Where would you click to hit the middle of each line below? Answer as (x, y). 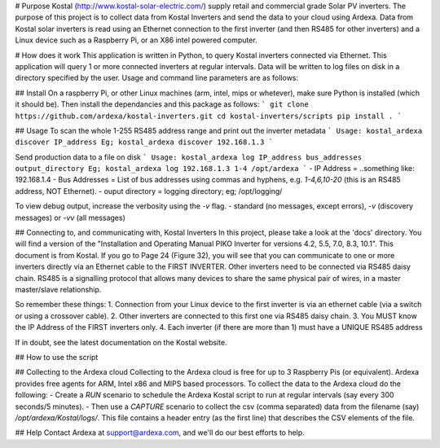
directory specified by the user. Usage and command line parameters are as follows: (157, 78)
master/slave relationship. (58, 289)
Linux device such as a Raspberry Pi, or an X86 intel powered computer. (136, 40)
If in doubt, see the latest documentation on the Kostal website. (121, 342)
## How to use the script (57, 357)
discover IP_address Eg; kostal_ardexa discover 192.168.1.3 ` (144, 142)
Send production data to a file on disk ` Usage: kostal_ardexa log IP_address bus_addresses (189, 157)
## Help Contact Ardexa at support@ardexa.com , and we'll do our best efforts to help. (160, 433)
